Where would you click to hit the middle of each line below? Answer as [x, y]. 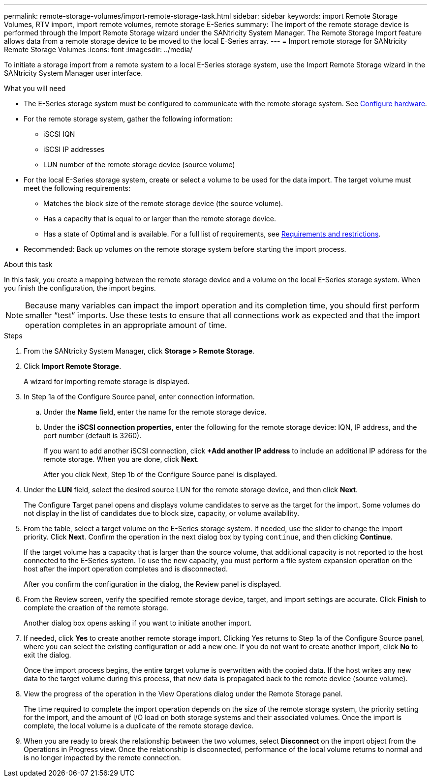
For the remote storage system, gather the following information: [128, 119]
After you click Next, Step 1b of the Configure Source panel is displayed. [160, 474]
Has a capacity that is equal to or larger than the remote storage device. [160, 219]
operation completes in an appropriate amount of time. [126, 325]
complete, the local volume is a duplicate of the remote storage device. [139, 726]
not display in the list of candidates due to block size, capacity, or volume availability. [161, 513]
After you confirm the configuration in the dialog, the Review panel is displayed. [153, 584]
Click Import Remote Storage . [73, 366]
